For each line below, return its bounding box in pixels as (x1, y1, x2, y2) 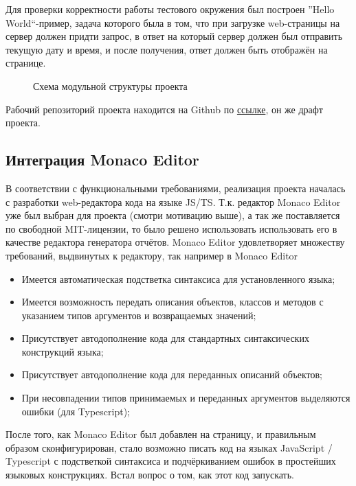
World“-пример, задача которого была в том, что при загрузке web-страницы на (5, 15, 340, 30)
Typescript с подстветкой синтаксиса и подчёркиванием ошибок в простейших (5, 454, 336, 468)
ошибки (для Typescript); (21, 404, 130, 418)
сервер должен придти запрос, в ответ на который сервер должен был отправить (5, 29, 343, 43)
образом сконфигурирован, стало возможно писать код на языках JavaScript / (5, 440, 333, 454)
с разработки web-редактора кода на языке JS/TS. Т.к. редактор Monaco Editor (5, 194, 341, 209)
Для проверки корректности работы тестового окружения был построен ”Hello (5, 2, 335, 16)
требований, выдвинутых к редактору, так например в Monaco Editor (5, 248, 298, 262)
